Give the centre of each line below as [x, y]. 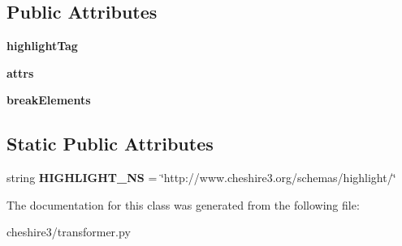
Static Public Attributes [110, 144]
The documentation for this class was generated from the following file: [183, 204]
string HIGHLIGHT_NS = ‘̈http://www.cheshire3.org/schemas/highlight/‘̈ [201, 178]
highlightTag [42, 46]
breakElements [49, 100]
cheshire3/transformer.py [69, 232]
